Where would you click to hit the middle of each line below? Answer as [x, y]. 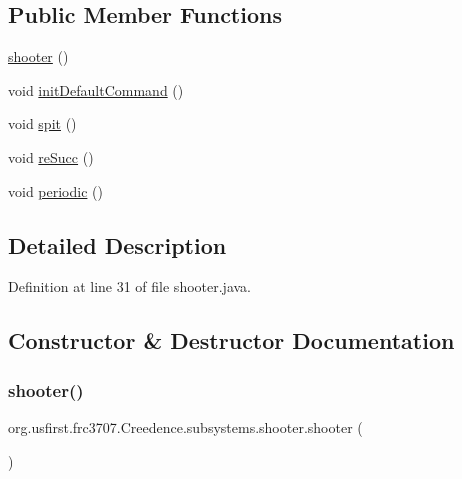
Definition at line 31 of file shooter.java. [129, 286]
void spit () [42, 123]
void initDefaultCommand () [96, 89]
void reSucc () [51, 156]
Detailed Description [117, 244]
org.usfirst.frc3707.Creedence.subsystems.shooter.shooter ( [185, 426]
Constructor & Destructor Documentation [231, 340]
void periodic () [55, 190]
